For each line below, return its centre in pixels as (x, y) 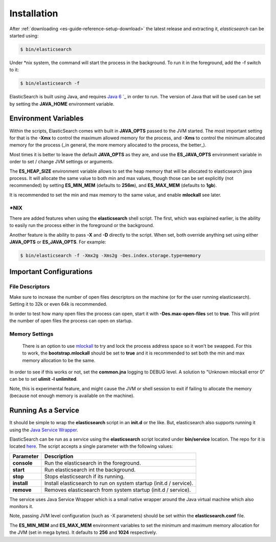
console (22, 463)
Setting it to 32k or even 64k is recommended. (58, 304)
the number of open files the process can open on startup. (71, 321)
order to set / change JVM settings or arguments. (61, 162)
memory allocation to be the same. (59, 360)
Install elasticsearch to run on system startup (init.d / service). (119, 483)
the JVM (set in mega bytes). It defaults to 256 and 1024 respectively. (83, 532)
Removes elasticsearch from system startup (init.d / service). (118, 490)
